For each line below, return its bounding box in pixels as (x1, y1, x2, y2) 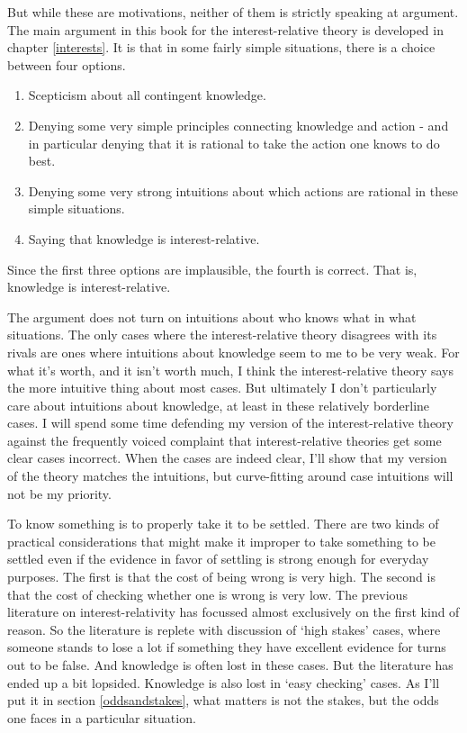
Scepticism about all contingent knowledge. (28, 86, 266, 104)
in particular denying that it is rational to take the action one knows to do (28, 133, 440, 152)
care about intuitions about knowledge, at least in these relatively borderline (7, 395, 430, 414)
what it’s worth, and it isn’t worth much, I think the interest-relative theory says (7, 360, 454, 379)
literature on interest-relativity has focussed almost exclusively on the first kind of (7, 602, 460, 621)
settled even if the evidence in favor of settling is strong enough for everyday (7, 549, 429, 568)
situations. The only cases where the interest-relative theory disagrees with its (7, 325, 437, 344)
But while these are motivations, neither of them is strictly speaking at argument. (7, 3, 459, 21)
